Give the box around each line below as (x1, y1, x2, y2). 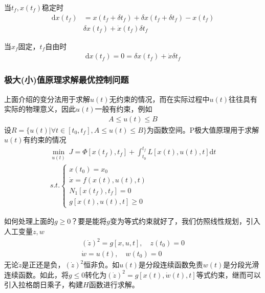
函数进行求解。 (89, 279, 139, 290)
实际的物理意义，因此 (4, 103, 76, 114)
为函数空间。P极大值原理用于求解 (146, 124, 259, 135)
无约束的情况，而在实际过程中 (109, 93, 210, 104)
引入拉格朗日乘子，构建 (4, 279, 83, 290)
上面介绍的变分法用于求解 (4, 93, 90, 104)
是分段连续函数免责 (138, 259, 203, 270)
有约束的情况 (23, 134, 67, 145)
